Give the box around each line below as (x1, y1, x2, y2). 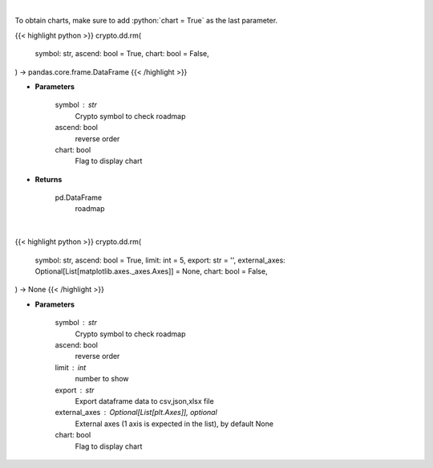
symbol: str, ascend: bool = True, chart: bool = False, (34, 49, 210, 59)
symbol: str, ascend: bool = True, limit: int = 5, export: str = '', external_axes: (34, 255, 286, 265)
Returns (34, 174, 63, 184)
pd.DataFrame (55, 193, 103, 202)
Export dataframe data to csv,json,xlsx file (75, 396, 214, 405)
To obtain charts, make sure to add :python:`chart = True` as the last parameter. (14, 16, 278, 26)
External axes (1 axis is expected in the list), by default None (75, 418, 274, 429)
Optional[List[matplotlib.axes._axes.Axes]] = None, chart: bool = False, (34, 267, 268, 276)
